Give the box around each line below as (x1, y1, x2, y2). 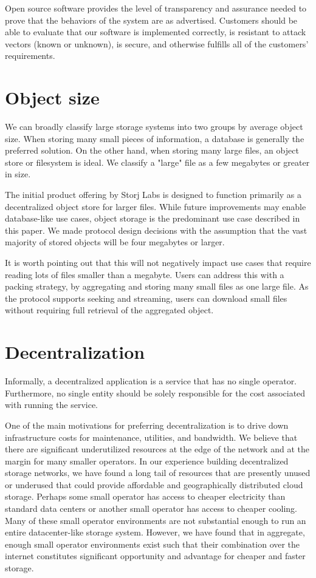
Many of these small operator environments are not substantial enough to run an (5, 514, 306, 526)
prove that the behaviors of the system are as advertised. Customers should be (5, 13, 298, 26)
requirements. (5, 49, 55, 62)
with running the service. (5, 398, 98, 411)
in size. (5, 168, 31, 180)
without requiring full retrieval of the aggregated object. (5, 304, 214, 316)
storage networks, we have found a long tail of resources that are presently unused (5, 466, 311, 479)
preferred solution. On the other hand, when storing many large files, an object (5, 144, 299, 157)
